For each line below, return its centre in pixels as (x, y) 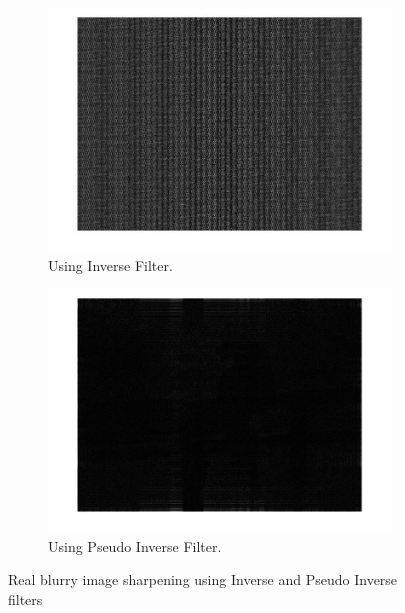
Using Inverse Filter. (110, 264)
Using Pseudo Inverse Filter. (135, 545)
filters (25, 598)
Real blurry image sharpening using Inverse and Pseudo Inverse (203, 579)
